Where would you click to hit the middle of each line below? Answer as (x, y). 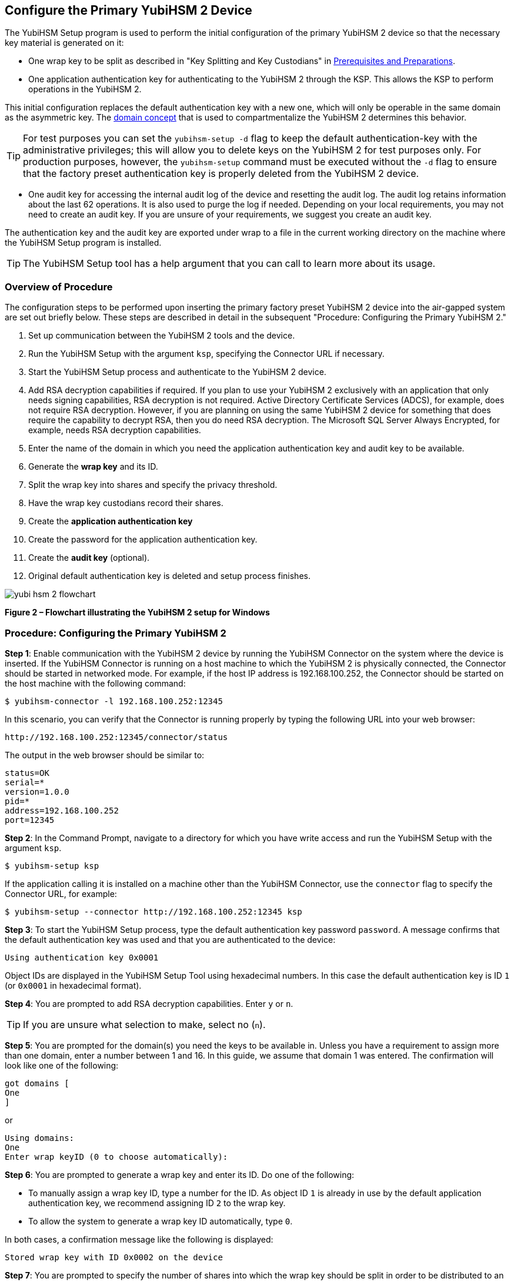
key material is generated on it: (64, 43)
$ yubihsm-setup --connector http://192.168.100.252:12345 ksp (153, 911)
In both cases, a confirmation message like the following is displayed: (139, 1239)
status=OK (27, 773)
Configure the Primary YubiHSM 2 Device (128, 10)
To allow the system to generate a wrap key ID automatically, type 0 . (161, 1221)
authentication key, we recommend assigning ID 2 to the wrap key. (157, 1203)
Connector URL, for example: (61, 893)
